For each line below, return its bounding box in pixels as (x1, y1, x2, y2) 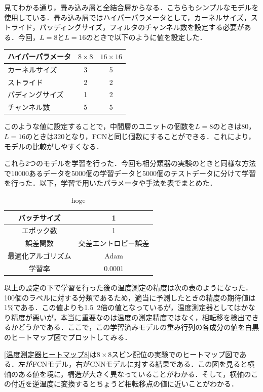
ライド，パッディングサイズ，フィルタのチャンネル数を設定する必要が (11, 22, 244, 32)
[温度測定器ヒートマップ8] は (4, 349, 97, 359)
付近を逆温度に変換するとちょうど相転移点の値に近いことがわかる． (11, 378, 238, 389)
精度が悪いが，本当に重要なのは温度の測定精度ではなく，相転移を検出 (11, 312, 245, 322)
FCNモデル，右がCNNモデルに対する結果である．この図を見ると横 (32, 359, 255, 369)
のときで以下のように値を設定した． (86, 31, 207, 42)
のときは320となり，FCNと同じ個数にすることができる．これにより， (25, 130, 255, 141)
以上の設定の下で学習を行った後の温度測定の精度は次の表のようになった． (4, 282, 252, 292)
